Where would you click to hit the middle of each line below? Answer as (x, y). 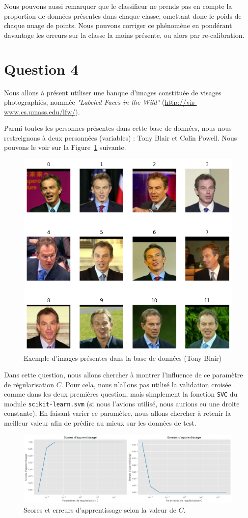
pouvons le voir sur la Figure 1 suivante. (65, 147)
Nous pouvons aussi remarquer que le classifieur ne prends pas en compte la (118, 6)
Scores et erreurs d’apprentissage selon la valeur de (100, 510)
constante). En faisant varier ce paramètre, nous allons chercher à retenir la (118, 413)
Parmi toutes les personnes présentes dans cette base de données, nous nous (118, 128)
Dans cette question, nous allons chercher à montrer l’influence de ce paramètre (124, 374)
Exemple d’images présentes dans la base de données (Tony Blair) (123, 358)
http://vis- (181, 102)
